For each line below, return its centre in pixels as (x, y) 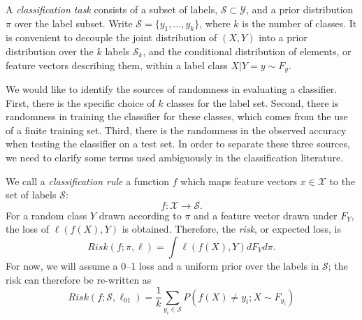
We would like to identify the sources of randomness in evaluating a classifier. (172, 89)
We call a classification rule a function (88, 181)
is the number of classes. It (299, 23)
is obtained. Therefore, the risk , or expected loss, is (231, 229)
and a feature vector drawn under (266, 215)
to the (342, 181)
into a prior (283, 37)
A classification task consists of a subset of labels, (112, 9)
